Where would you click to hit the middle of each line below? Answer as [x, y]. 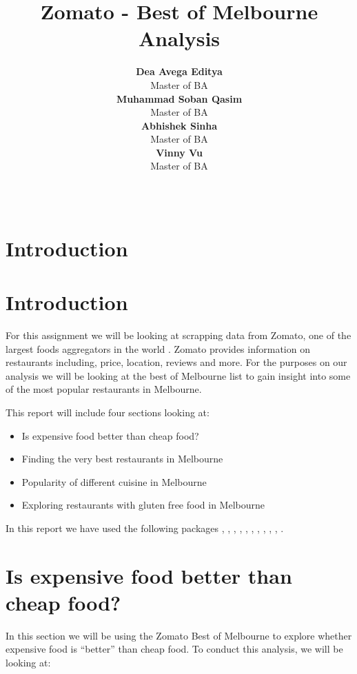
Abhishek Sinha [179, 125]
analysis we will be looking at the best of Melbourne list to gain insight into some [178, 375]
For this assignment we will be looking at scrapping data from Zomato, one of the [178, 335]
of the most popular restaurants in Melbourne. [104, 389]
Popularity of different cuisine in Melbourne [114, 481]
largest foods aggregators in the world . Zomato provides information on [158, 348]
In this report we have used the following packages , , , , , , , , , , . [145, 528]
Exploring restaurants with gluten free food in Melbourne [143, 505]
